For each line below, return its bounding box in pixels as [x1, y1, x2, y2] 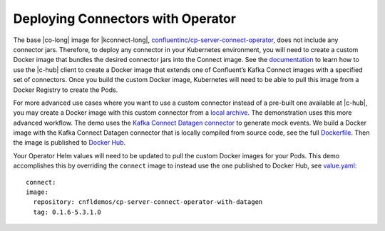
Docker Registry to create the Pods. [13, 86, 118, 94]
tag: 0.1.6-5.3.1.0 [33, 207, 101, 216]
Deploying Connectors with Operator [13, 11, 237, 26]
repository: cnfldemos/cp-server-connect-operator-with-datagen [33, 198, 263, 206]
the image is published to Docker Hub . [13, 138, 126, 147]
